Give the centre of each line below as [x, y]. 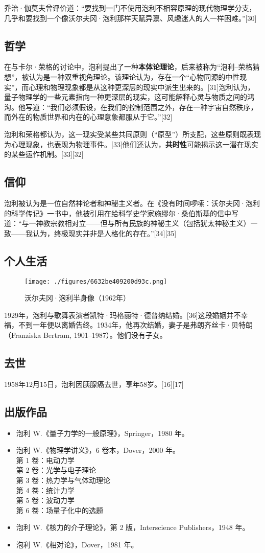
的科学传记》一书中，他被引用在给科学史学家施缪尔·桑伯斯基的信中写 [121, 213]
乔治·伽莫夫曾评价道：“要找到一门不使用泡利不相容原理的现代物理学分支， [130, 8]
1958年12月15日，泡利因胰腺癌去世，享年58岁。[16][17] [94, 384]
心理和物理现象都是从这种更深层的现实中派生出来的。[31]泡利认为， [142, 87]
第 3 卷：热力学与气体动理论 [63, 480]
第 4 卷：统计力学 [45, 490]
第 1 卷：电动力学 [45, 460]
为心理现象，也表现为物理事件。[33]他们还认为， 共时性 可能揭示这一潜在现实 [131, 144]
